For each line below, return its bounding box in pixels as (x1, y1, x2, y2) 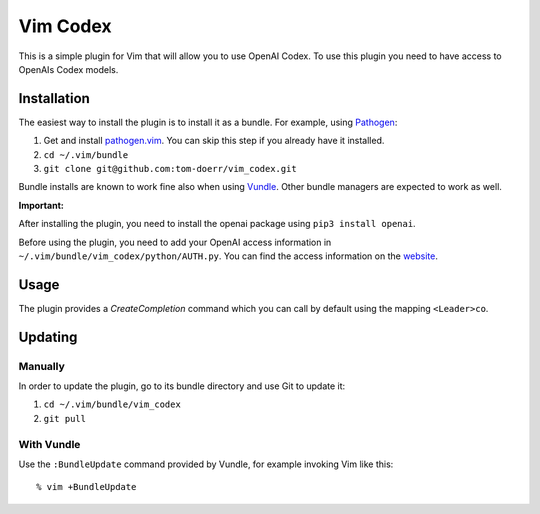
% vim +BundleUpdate (36, 481, 137, 493)
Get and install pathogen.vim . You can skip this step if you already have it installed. (43, 135, 385, 147)
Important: (18, 199, 64, 211)
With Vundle (18, 437, 81, 451)
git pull (43, 413, 87, 424)
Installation (18, 90, 90, 107)
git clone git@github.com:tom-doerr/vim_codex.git (43, 163, 297, 175)
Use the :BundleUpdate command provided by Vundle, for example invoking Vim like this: (18, 458, 394, 470)
